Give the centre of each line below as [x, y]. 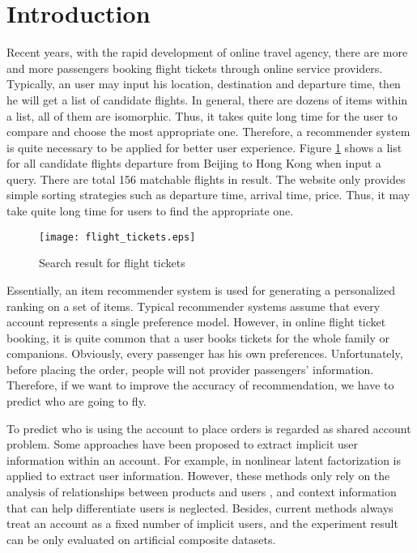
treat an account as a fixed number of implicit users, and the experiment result [202, 523]
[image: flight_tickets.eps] [117, 237]
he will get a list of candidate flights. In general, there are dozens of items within [207, 99]
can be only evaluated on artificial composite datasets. [141, 539]
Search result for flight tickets [112, 263]
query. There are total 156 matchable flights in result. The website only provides [206, 179]
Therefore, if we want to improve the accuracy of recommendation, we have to [200, 385]
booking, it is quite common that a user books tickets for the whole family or [198, 337]
